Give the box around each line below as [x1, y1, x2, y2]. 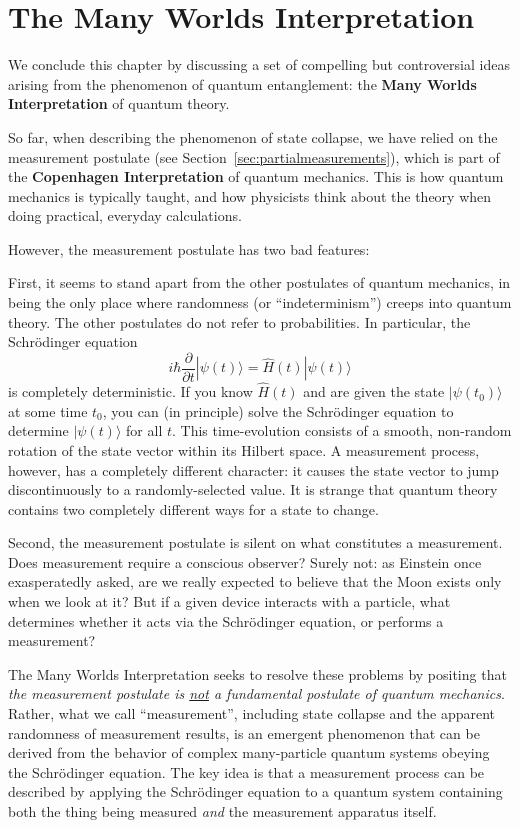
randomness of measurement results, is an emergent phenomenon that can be [8, 722, 480, 743]
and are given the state [303, 381, 445, 402]
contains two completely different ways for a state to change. [8, 498, 379, 519]
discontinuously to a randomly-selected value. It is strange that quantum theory [8, 479, 498, 500]
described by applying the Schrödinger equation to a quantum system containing [8, 781, 503, 802]
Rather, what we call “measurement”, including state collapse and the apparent [8, 703, 496, 724]
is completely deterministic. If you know [8, 381, 253, 402]
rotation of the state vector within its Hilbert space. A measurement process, [8, 439, 480, 460]
